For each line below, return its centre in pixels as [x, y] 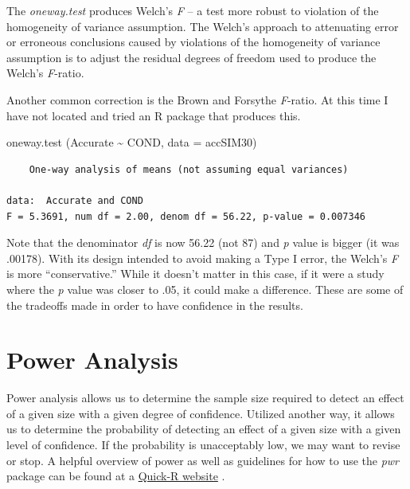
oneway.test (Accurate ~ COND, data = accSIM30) [132, 142]
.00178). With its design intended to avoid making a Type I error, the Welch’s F [203, 258]
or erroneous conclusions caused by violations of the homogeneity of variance [193, 42]
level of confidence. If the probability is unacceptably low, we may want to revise [203, 444]
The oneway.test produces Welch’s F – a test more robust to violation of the [193, 10]
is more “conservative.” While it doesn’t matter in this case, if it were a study [195, 274]
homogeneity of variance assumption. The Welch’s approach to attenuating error [203, 26]
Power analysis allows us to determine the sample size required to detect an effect [205, 398]
